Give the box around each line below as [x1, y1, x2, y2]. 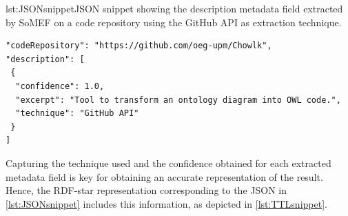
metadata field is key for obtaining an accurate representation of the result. [6, 169, 323, 184]
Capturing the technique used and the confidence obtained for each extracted [6, 155, 331, 170]
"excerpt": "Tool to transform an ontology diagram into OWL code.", [15, 95, 341, 105]
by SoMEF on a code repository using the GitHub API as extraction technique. [6, 14, 342, 29]
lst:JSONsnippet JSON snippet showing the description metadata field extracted [6, 1, 343, 15]
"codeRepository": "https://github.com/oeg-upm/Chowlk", [6, 41, 272, 51]
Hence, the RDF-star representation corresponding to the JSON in [6, 183, 287, 197]
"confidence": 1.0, [15, 81, 105, 91]
